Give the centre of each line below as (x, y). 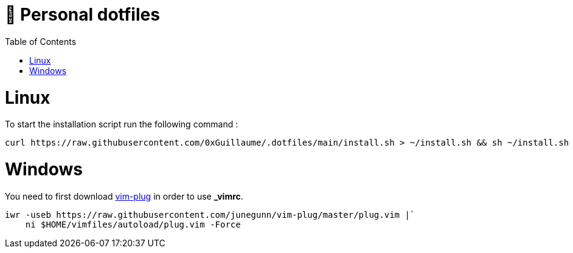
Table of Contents (41, 41)
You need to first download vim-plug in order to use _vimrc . (124, 196)
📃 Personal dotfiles (82, 15)
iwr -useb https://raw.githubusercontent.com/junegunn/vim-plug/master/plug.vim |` (210, 214)
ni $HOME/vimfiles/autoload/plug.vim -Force (133, 224)
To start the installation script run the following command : (122, 124)
